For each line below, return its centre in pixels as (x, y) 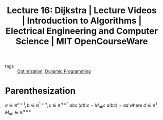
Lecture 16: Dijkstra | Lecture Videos (82, 10)
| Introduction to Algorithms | (82, 21)
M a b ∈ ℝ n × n (18, 112)
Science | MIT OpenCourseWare (82, 42)
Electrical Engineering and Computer (82, 31)
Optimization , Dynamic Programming (54, 71)
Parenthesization (40, 91)
